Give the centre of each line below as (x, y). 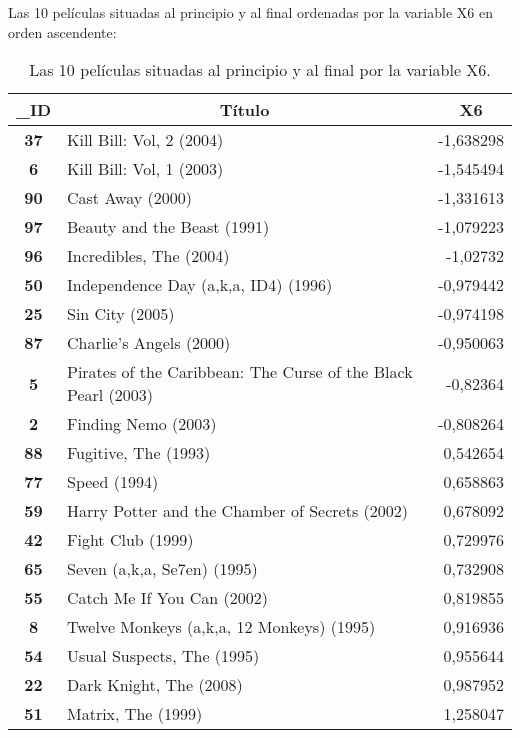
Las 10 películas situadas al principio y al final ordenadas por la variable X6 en (250, 12)
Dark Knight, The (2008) (155, 685)
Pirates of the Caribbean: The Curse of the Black (240, 372)
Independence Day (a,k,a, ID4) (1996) (200, 285)
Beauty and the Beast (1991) (168, 227)
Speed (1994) (113, 482)
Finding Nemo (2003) (142, 424)
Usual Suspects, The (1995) (163, 656)
